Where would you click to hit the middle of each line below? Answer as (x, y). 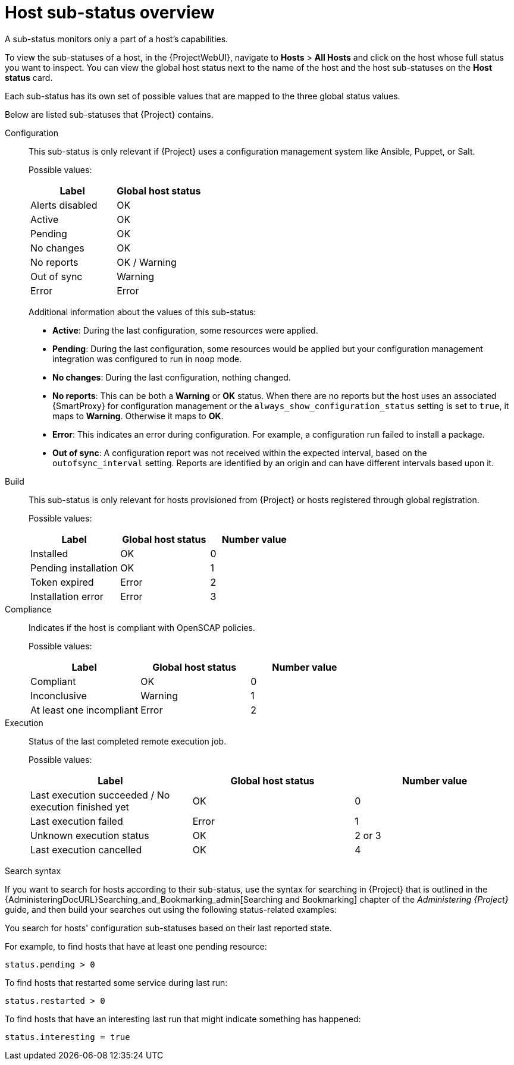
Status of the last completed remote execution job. (128, 741)
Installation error (67, 596)
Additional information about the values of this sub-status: (142, 312)
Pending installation (74, 568)
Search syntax (33, 871)
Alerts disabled (64, 205)
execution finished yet (80, 807)
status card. (29, 77)
